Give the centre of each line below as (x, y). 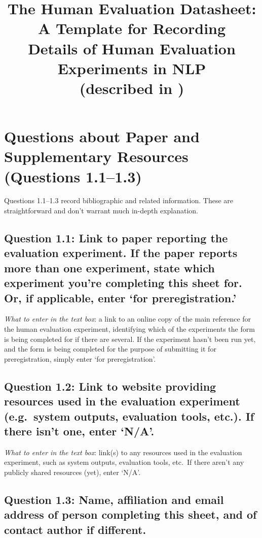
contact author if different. (75, 529)
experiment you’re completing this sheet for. (123, 283)
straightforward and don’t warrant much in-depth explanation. (101, 211)
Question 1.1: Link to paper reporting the (116, 238)
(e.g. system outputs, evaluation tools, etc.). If (129, 416)
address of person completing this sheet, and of (130, 514)
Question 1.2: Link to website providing (110, 386)
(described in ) (132, 88)
